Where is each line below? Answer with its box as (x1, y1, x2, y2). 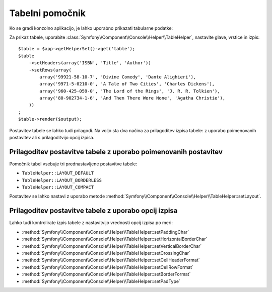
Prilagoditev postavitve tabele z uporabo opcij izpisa (9, 207, 178, 215)
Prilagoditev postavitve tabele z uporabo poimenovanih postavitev (9, 147, 223, 156)
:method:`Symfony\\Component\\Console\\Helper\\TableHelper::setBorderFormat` (22, 271, 191, 277)
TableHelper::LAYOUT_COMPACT (22, 184, 94, 190)
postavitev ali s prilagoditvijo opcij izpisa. (9, 135, 95, 141)
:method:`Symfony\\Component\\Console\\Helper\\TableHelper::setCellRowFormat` (22, 264, 194, 270)
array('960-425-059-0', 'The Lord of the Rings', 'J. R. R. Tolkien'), (39, 88, 220, 94)
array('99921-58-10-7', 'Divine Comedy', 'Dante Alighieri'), (39, 74, 196, 80)
